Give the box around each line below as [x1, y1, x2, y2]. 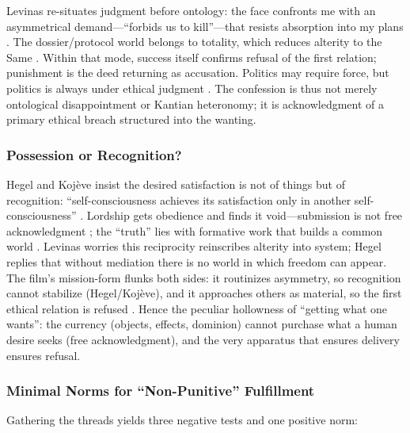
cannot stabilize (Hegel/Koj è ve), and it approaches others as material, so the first [6, 285, 402, 301]
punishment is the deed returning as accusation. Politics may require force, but [6, 64, 389, 81]
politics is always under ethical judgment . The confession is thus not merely [6, 79, 378, 96]
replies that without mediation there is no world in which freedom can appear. [6, 253, 387, 270]
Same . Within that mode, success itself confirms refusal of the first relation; [6, 48, 377, 65]
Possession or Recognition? [6, 144, 182, 164]
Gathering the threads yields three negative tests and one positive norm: [6, 412, 358, 428]
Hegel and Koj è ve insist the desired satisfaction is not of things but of [6, 175, 345, 192]
